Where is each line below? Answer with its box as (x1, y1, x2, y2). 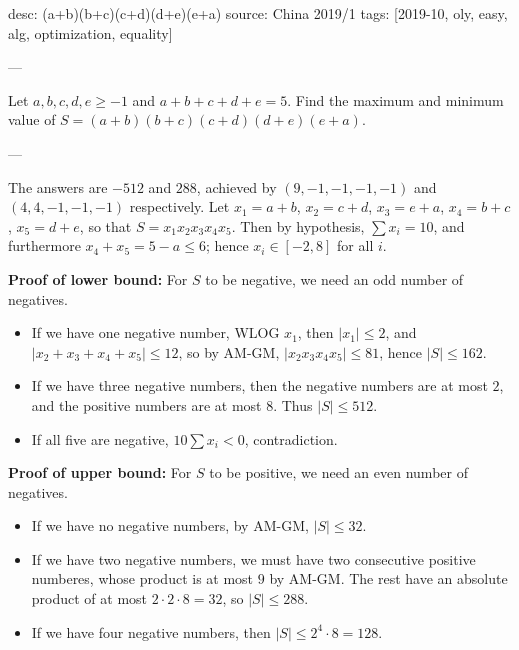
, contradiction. (244, 428, 338, 449)
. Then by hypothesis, (231, 215, 365, 236)
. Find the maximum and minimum (287, 89, 504, 110)
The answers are (8, 176, 108, 197)
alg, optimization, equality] (8, 22, 173, 43)
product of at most (31, 588, 148, 609)
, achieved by (196, 176, 277, 197)
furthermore (8, 235, 81, 256)
